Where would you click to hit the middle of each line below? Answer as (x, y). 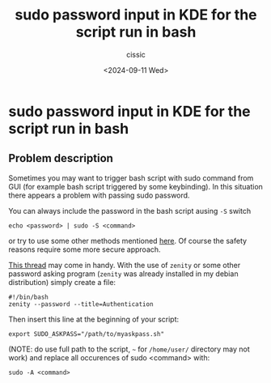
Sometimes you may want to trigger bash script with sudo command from (131, 178)
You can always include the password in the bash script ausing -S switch (130, 211)
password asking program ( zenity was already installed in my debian (123, 274)
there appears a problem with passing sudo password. (99, 195)
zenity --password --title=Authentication (81, 304)
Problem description (61, 158)
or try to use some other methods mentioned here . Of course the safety (128, 240)
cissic (136, 54)
